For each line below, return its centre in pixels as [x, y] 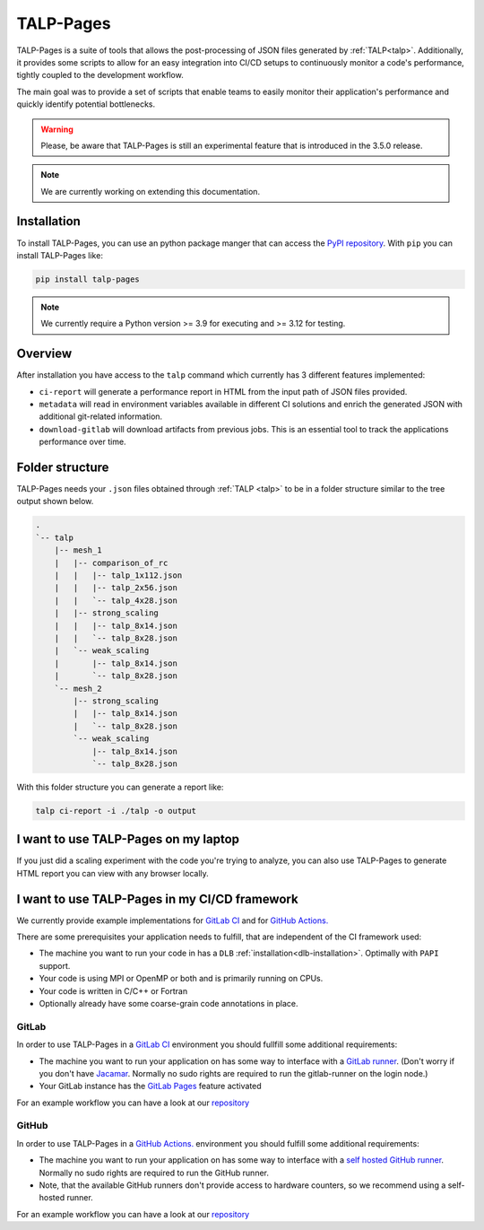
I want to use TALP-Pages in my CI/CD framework [158, 899]
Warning [57, 129]
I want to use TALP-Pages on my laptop [128, 839]
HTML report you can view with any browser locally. [113, 873]
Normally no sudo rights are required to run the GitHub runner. [154, 1173]
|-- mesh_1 [78, 550]
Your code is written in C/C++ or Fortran [113, 990]
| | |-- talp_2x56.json [116, 588]
